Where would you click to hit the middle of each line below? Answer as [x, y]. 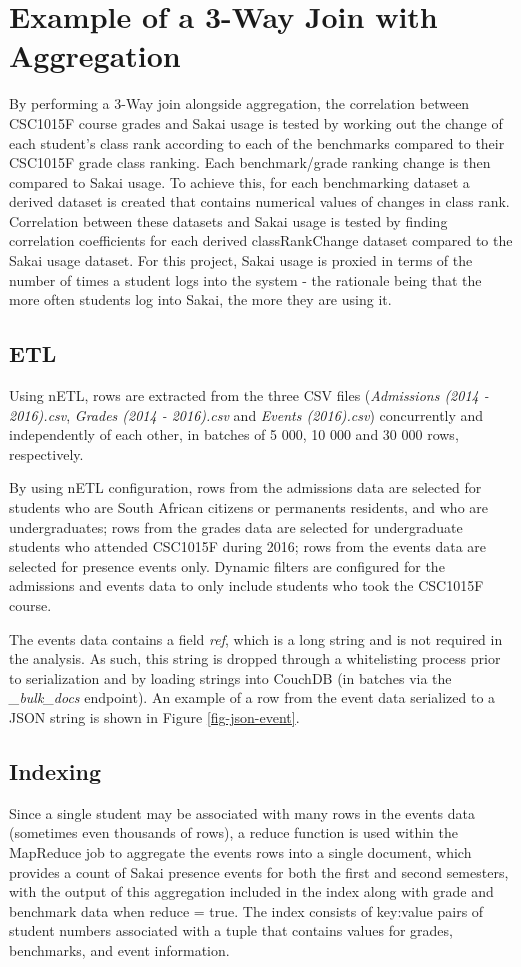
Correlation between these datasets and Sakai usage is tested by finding [228, 220]
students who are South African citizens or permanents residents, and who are [249, 507]
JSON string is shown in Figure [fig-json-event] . [154, 716]
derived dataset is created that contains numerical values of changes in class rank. [259, 201]
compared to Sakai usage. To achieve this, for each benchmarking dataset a [239, 181]
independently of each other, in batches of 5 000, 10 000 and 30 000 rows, [234, 434]
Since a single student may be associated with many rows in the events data [242, 812]
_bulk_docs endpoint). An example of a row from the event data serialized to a [252, 697]
